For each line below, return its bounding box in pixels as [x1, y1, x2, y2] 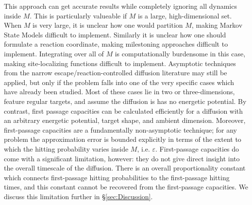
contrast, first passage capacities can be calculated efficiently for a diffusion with [4, 105, 243, 116]
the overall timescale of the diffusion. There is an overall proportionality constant [4, 163, 246, 173]
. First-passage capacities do [155, 143, 239, 154]
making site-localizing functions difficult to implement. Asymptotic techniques [4, 58, 236, 68]
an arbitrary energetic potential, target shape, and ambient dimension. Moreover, [4, 115, 246, 125]
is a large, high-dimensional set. [138, 10, 232, 20]
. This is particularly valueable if [30, 10, 127, 20]
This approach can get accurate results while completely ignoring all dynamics [4, 1, 237, 11]
